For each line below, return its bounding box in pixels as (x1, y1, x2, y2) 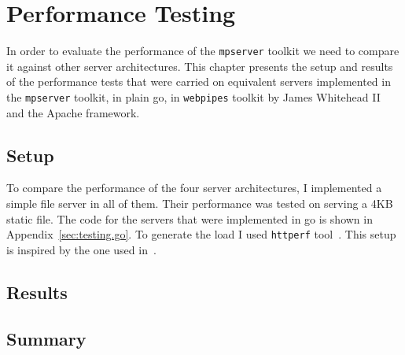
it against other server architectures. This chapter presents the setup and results (6, 57, 393, 74)
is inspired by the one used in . (6, 241, 156, 257)
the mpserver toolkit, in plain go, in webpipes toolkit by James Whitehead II (6, 88, 381, 105)
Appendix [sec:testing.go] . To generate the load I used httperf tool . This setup (6, 226, 396, 242)
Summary (6, 326, 87, 350)
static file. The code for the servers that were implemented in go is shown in (6, 210, 373, 227)
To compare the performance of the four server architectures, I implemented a (6, 179, 382, 196)
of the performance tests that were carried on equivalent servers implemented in (6, 73, 391, 90)
